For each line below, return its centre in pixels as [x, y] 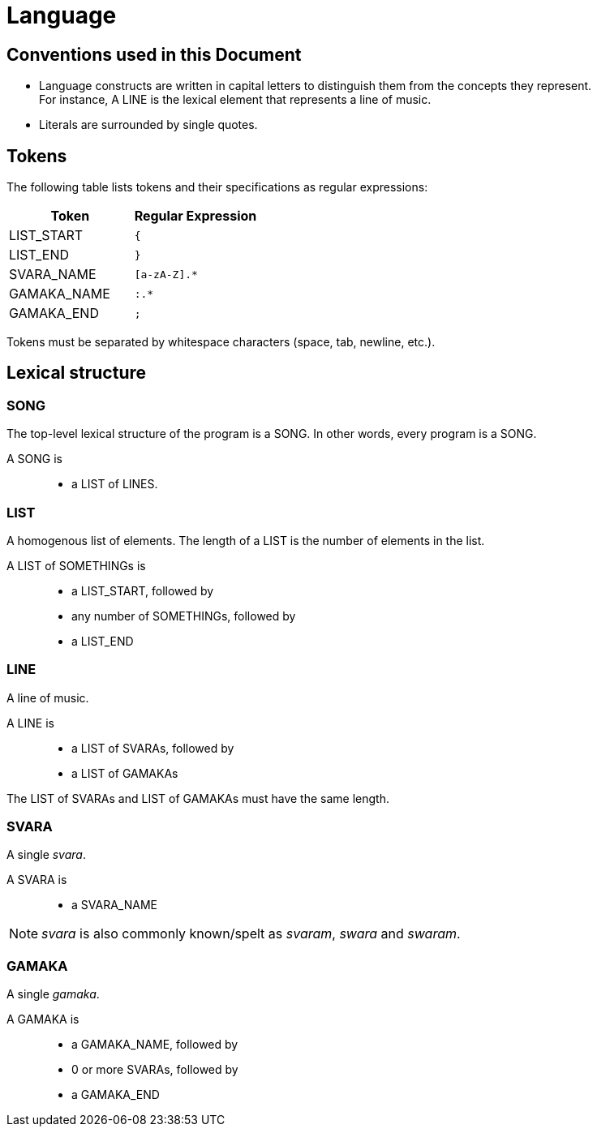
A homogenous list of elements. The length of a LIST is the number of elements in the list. [246, 540]
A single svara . [46, 855]
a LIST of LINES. [115, 484]
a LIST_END [103, 641]
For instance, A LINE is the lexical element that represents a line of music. [235, 100]
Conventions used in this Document [154, 54]
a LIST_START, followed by [143, 590]
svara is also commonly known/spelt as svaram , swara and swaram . [251, 934]
